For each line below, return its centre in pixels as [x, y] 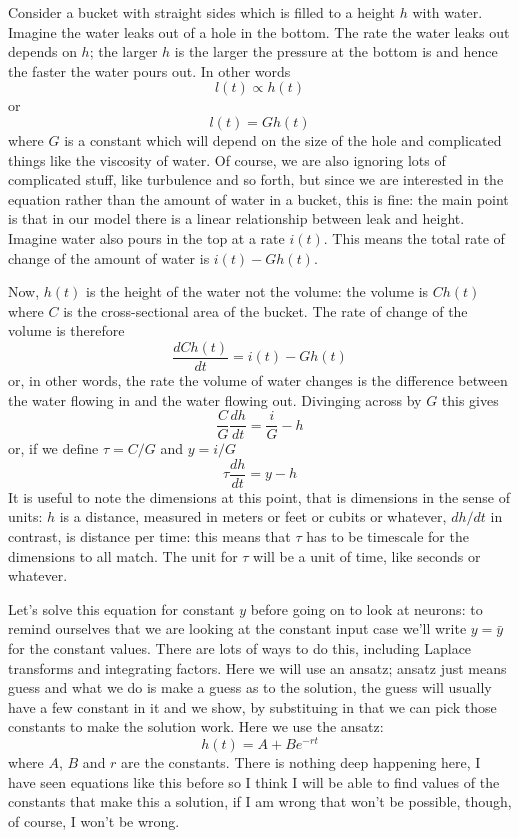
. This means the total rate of [414, 237]
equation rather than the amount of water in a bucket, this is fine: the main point [258, 198]
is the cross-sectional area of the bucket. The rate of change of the [265, 310]
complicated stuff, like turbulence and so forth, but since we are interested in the [256, 179]
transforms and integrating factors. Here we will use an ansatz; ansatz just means [257, 667]
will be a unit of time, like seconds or [367, 555]
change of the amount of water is [109, 257]
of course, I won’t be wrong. [94, 820]
